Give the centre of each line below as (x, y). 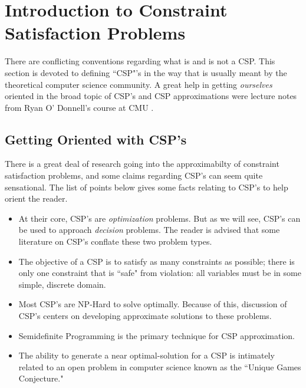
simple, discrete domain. (62, 284)
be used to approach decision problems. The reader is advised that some (149, 230)
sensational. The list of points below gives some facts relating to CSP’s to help (147, 187)
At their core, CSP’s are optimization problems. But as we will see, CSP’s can (159, 218)
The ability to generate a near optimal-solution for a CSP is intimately (147, 355)
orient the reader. (36, 198)
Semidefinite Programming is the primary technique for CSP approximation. (157, 335)
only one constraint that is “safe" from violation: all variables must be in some (160, 273)
